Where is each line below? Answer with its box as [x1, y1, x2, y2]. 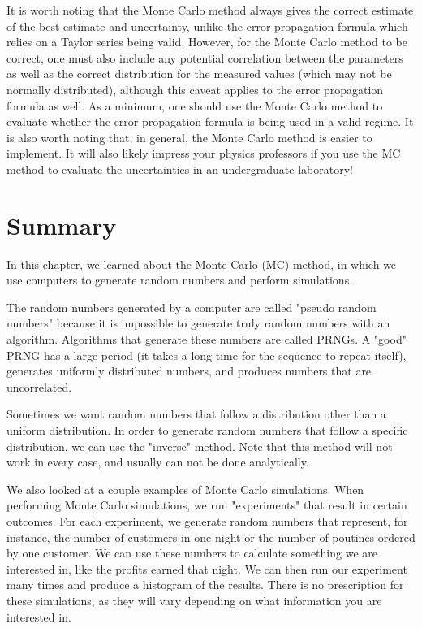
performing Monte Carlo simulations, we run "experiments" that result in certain [6, 496, 407, 513]
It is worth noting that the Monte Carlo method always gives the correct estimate [6, 2, 414, 18]
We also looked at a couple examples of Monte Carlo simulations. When [6, 480, 364, 497]
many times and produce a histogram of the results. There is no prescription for [6, 576, 404, 593]
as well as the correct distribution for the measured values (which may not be [6, 65, 392, 82]
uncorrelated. [6, 378, 72, 395]
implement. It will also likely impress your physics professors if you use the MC [6, 145, 401, 162]
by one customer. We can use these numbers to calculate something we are [6, 544, 377, 561]
